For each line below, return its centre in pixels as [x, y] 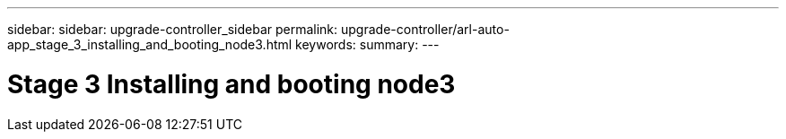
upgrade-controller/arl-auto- [425, 29]
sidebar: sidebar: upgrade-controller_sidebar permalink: [173, 29]
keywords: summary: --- [367, 44]
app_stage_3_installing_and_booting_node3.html [150, 44]
